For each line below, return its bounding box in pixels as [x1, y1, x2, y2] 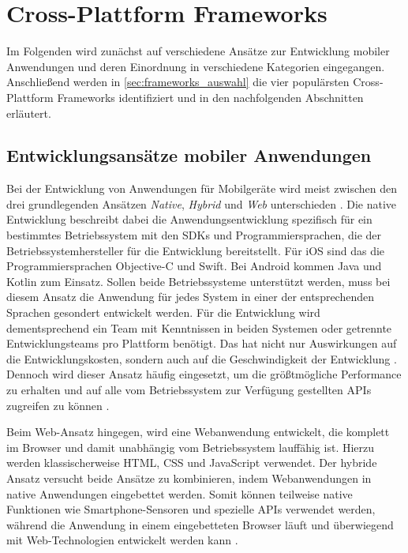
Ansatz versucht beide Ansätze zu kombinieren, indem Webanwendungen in [6, 469, 372, 486]
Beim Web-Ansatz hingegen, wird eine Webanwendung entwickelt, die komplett [6, 423, 390, 440]
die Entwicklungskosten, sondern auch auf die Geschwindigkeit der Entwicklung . [6, 350, 397, 367]
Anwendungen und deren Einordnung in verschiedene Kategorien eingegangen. [6, 58, 385, 74]
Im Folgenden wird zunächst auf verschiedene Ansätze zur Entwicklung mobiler [6, 43, 390, 59]
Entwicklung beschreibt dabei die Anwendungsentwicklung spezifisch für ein [6, 211, 372, 228]
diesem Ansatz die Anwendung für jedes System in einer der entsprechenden [6, 288, 375, 305]
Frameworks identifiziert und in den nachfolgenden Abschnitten [57, 88, 364, 105]
